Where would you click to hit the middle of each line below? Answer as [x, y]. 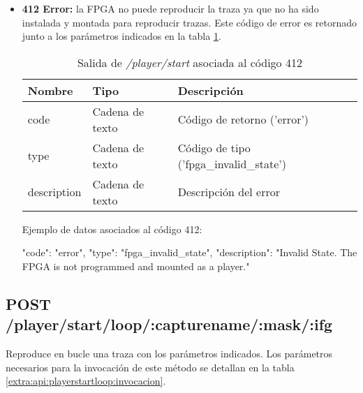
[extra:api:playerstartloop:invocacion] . [86, 381]
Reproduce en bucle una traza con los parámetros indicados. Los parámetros [169, 354]
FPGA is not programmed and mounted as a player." [136, 266]
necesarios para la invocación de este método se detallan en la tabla [150, 367]
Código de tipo [214, 147]
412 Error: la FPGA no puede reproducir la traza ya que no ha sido [170, 8]
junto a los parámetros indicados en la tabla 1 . [121, 36]
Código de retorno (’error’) [243, 119]
